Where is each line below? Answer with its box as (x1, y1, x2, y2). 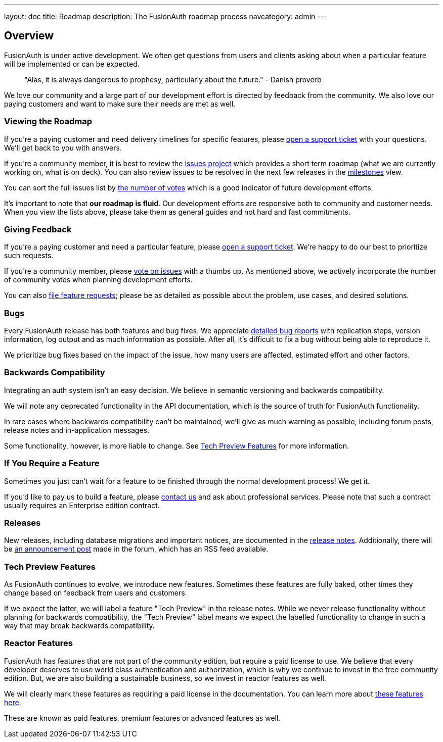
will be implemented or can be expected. (4, 59, 140, 68)
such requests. (4, 251, 54, 260)
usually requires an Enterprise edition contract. (4, 501, 160, 510)
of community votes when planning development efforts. (4, 275, 193, 284)
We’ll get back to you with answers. (4, 143, 122, 152)
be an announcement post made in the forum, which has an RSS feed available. (4, 545, 269, 554)
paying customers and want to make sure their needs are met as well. (4, 99, 236, 108)
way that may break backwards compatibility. (4, 621, 155, 630)
